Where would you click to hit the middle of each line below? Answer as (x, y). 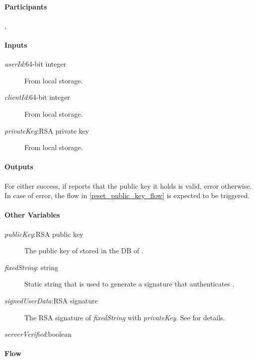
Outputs (19, 167)
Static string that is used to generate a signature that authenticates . (129, 284)
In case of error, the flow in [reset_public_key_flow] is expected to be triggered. (127, 195)
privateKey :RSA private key (47, 130)
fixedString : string (31, 267)
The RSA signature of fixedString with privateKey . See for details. (125, 317)
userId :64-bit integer (36, 64)
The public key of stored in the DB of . (84, 251)
